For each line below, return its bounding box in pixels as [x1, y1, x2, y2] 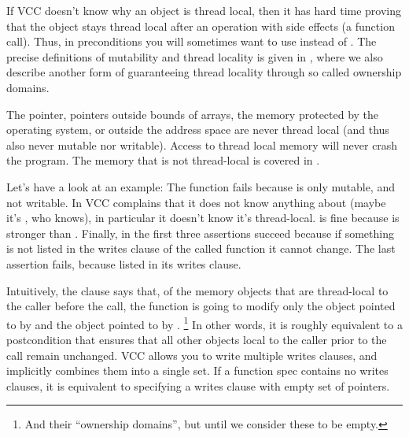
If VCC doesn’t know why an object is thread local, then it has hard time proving [6, 2, 402, 18]
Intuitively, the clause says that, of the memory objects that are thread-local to [6, 282, 389, 298]
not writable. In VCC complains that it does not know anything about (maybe [6, 194, 386, 210]
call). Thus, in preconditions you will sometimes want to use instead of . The [6, 33, 377, 50]
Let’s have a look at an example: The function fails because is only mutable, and [6, 178, 395, 194]
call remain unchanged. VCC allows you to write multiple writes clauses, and [6, 346, 378, 363]
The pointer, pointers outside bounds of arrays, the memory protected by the [6, 106, 379, 122]
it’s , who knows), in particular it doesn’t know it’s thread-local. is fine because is [6, 209, 400, 226]
